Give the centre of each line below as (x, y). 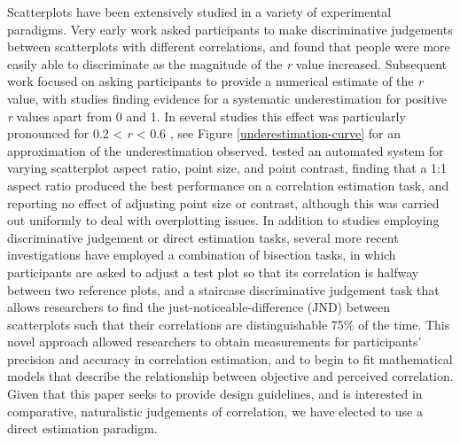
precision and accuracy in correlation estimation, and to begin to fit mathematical (230, 358)
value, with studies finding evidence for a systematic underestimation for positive (227, 98)
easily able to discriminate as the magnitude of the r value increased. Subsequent (227, 63)
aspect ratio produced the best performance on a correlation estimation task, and (228, 185)
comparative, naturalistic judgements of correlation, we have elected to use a (215, 411)
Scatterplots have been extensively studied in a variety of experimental (199, 12)
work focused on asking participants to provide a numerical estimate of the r (215, 81)
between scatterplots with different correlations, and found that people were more (229, 47)
